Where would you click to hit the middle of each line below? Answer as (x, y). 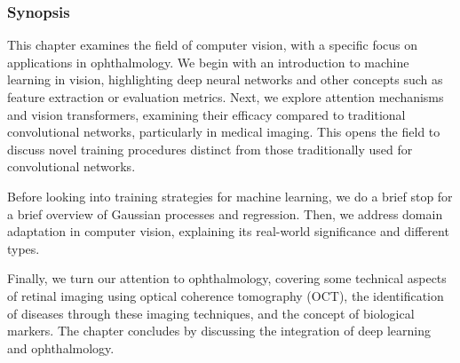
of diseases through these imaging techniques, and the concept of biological (211, 313)
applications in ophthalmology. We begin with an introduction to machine (208, 62)
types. (24, 248)
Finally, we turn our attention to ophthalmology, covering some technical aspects (227, 278)
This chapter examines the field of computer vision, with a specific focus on (213, 45)
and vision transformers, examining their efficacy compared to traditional (206, 114)
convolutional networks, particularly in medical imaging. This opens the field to (224, 132)
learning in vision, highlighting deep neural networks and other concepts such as (225, 79)
